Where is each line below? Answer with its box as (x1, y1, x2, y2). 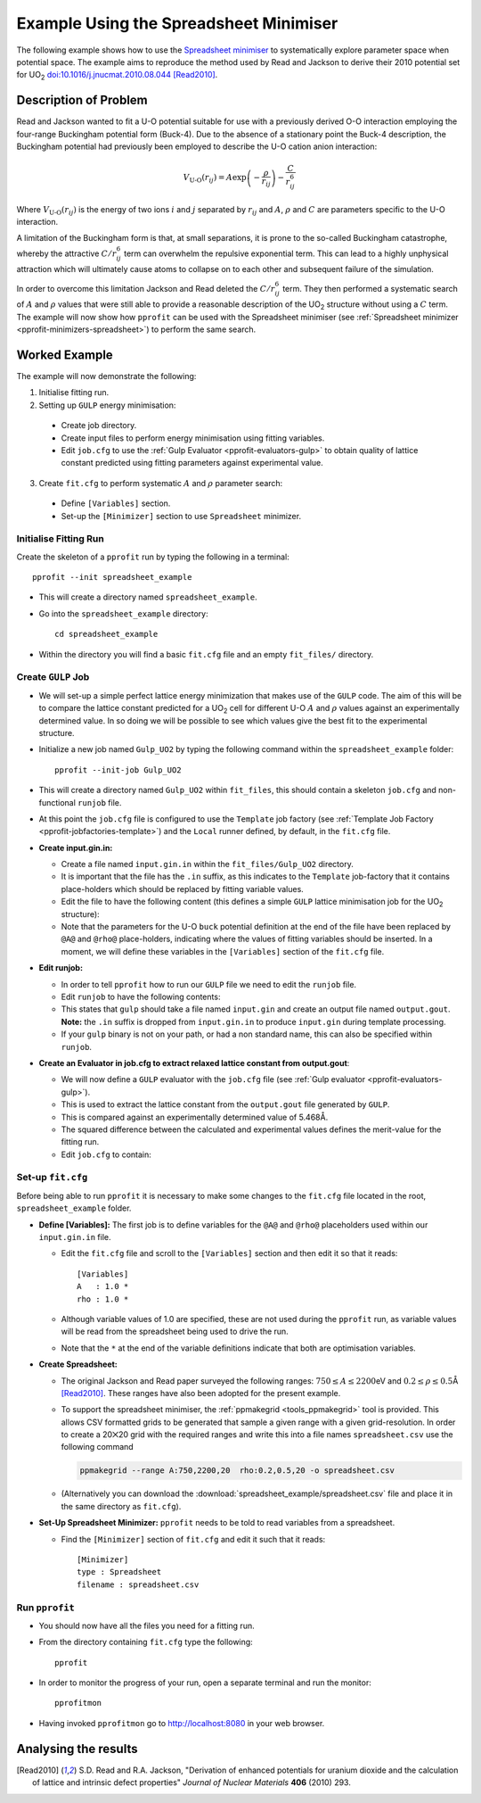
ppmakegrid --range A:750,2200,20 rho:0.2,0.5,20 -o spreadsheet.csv (79, 1466, 395, 1476)
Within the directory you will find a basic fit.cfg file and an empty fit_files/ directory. (38, 649, 374, 659)
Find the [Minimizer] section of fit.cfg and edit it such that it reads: (61, 1534, 326, 1544)
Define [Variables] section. (61, 498, 171, 509)
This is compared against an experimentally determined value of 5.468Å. (61, 1112, 329, 1122)
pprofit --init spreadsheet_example (32, 572, 192, 583)
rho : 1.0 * (77, 1294, 129, 1304)
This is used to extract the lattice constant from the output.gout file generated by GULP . (61, 1099, 390, 1110)
